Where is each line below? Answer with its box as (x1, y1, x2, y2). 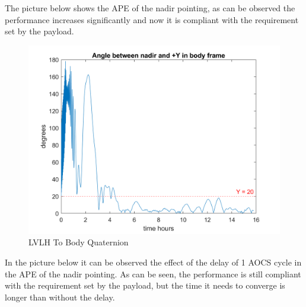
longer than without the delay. (5, 290, 115, 303)
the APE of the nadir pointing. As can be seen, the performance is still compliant (5, 267, 301, 280)
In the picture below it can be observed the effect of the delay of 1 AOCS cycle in (5, 255, 302, 268)
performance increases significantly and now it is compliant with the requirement (5, 13, 299, 25)
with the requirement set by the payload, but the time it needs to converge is (5, 279, 285, 292)
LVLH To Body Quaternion (28, 236, 129, 248)
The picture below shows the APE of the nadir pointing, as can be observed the (5, 2, 295, 14)
